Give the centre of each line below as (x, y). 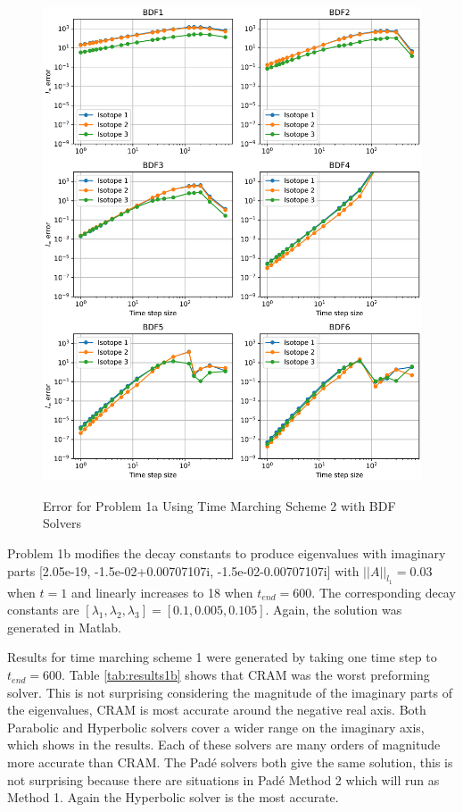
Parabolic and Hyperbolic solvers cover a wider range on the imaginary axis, (216, 727)
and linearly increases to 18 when (162, 592)
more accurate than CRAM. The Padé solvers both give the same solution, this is (230, 762)
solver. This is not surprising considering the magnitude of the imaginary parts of (230, 692)
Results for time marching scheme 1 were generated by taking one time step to (222, 657)
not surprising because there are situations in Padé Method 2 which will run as (223, 779)
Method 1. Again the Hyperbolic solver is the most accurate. (173, 797)
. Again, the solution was (334, 610)
